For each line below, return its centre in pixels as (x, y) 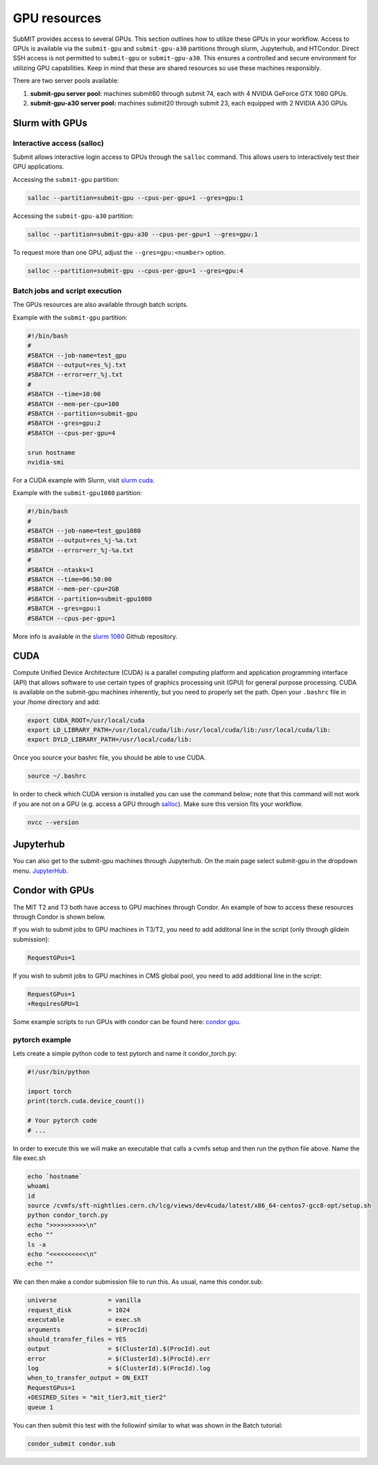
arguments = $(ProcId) (88, 1329)
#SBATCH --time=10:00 (64, 394)
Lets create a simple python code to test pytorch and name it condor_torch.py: (125, 1054)
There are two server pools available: (66, 81)
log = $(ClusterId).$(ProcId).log (119, 1368)
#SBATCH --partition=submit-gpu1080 (90, 598)
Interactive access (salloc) (58, 143)
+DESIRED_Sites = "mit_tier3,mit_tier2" (97, 1398)
